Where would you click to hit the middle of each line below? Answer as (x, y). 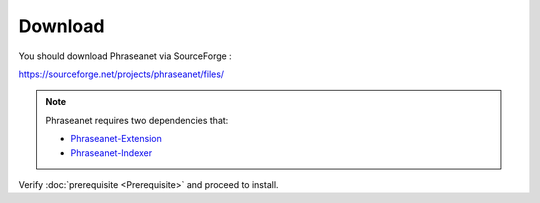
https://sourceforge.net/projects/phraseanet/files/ (121, 74)
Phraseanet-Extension (116, 139)
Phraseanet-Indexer (111, 152)
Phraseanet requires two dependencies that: (137, 120)
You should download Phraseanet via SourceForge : (125, 56)
